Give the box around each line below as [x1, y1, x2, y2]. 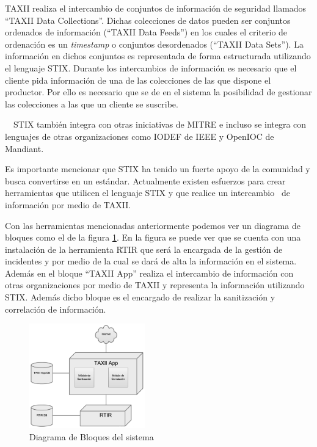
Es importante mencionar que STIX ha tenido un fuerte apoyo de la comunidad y [5, 162, 310, 175]
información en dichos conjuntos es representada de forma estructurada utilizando [5, 49, 311, 62]
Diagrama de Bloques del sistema [29, 430, 154, 443]
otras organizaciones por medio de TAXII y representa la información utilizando [5, 278, 305, 291]
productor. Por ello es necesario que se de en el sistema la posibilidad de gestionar [5, 85, 312, 98]
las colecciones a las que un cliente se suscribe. [5, 97, 178, 110]
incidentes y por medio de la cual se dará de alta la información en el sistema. [5, 255, 297, 267]
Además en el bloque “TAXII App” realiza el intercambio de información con [5, 266, 294, 279]
